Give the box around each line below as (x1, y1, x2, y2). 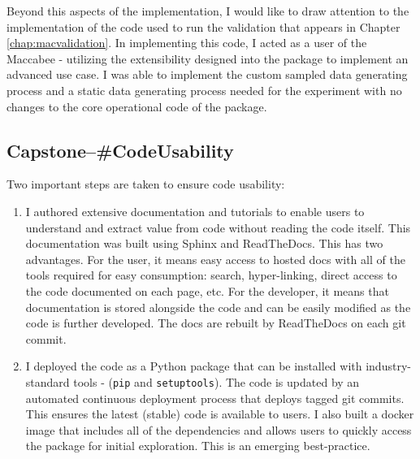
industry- (366, 357, 411, 375)
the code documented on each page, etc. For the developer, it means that (25, 282, 389, 299)
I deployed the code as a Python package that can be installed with (25, 357, 362, 375)
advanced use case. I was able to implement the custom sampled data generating (6, 66, 408, 83)
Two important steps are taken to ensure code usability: (6, 175, 285, 193)
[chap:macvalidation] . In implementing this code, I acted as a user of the (6, 34, 367, 51)
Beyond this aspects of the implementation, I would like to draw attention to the (6, 2, 409, 19)
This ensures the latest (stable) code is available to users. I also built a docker (25, 405, 414, 422)
